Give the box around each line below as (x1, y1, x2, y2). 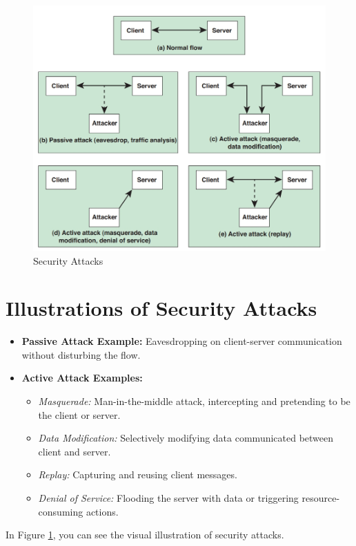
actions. (86, 504, 119, 518)
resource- (301, 491, 340, 505)
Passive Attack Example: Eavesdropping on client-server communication (21, 334, 342, 348)
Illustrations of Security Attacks (6, 294, 317, 322)
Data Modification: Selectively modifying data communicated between (38, 431, 334, 445)
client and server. (38, 444, 111, 458)
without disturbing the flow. (21, 347, 141, 361)
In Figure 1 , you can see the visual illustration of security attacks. (6, 527, 284, 542)
